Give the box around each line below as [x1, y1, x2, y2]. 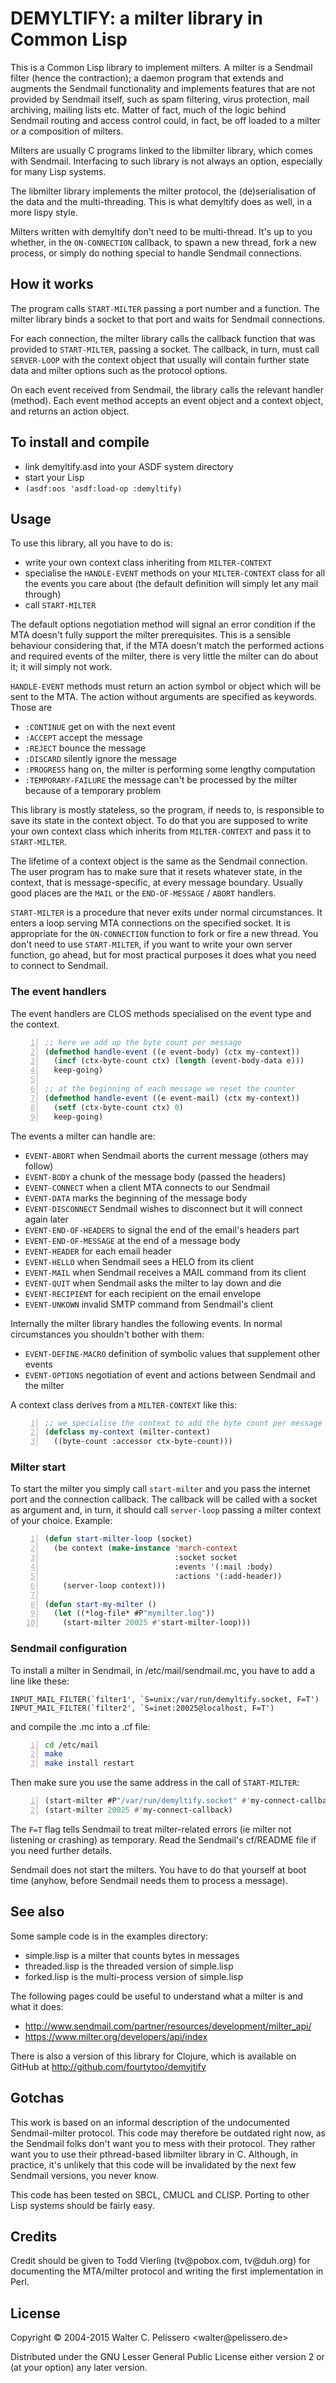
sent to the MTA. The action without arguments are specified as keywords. [10, 691, 317, 703]
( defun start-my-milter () [44, 1599, 157, 1609]
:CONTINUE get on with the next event [24, 721, 176, 733]
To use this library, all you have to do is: [10, 537, 173, 549]
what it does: [10, 2000, 64, 2012]
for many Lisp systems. [10, 165, 107, 177]
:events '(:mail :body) [174, 1562, 274, 1572]
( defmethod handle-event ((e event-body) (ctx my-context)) [44, 1047, 301, 1057]
